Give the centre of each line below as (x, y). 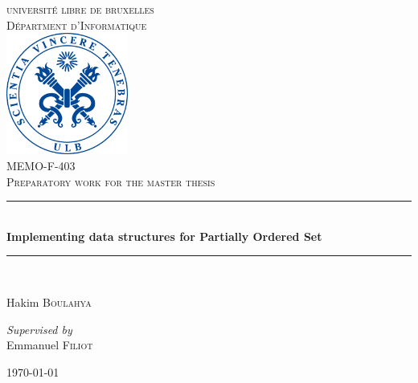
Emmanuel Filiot (50, 345)
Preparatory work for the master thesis (111, 181)
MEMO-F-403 (41, 165)
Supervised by (39, 329)
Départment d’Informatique (77, 24)
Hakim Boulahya (49, 302)
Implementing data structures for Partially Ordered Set (164, 236)
